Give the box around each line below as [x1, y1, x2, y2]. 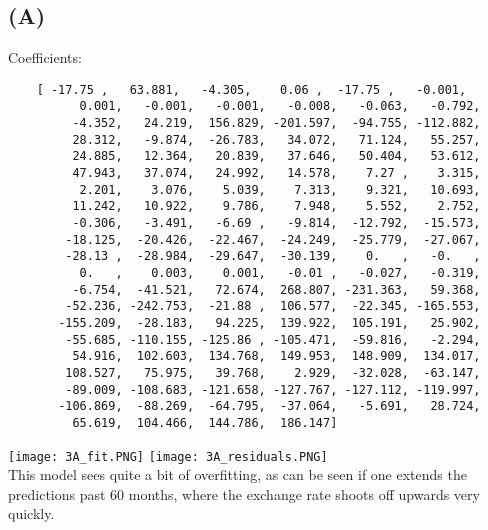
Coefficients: [8, 47, 82, 68]
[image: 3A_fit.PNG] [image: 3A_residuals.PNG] [8, 449, 328, 464]
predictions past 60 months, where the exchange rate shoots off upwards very [8, 483, 480, 504]
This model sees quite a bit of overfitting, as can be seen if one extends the [8, 464, 467, 485]
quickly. [8, 503, 55, 524]
